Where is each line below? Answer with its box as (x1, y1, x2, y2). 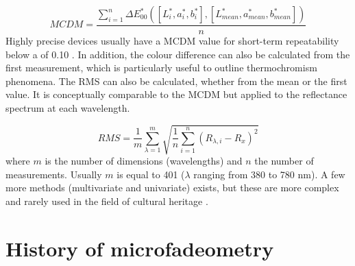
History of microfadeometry (5, 234, 274, 262)
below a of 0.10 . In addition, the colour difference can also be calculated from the (5, 47, 350, 61)
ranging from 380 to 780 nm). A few (193, 167, 345, 181)
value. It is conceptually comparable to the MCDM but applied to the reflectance (5, 87, 347, 101)
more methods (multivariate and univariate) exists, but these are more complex (5, 180, 339, 195)
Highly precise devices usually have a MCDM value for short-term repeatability (5, 34, 339, 48)
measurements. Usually (5, 167, 102, 181)
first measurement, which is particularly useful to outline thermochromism (5, 60, 317, 75)
